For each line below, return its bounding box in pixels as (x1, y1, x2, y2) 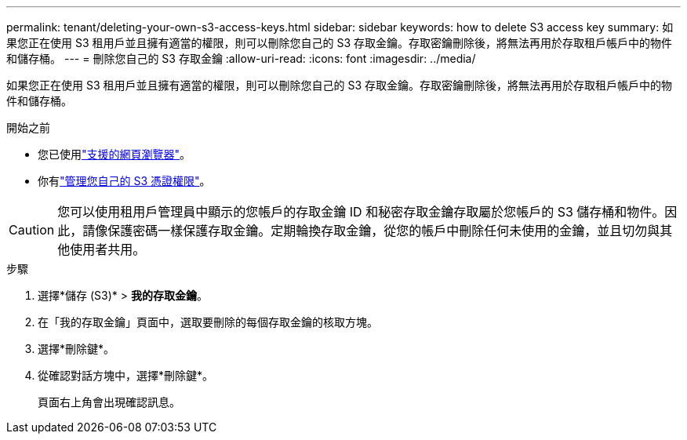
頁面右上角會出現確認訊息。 (38, 395, 180, 409)
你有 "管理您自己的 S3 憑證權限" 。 (38, 174, 211, 187)
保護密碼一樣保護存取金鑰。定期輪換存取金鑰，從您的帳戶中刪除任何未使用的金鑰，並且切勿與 (107, 223, 660, 238)
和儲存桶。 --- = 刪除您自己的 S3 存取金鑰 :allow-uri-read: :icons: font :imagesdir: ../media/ (6, 52, 476, 65)
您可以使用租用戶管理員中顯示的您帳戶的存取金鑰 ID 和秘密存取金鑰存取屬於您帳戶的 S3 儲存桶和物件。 (57, 204, 665, 220)
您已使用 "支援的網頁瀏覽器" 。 (38, 147, 191, 161)
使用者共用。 (70, 242, 146, 257)
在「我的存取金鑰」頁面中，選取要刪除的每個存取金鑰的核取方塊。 (38, 315, 378, 329)
